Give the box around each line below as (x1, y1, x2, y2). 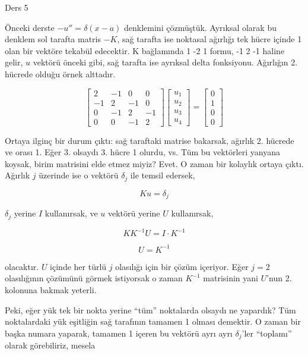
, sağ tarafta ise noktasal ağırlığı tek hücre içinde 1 (117, 33, 302, 45)
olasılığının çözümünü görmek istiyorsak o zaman (5, 272, 183, 284)
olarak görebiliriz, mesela (5, 339, 96, 351)
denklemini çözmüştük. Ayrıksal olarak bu (124, 21, 277, 33)
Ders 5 (5, 1, 28, 13)
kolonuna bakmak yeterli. (5, 284, 97, 296)
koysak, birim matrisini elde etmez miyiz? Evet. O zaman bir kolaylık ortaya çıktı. (5, 157, 304, 169)
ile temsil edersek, (130, 169, 195, 181)
